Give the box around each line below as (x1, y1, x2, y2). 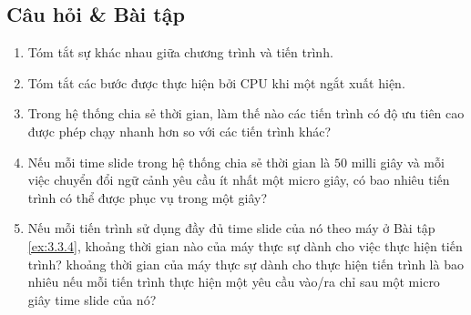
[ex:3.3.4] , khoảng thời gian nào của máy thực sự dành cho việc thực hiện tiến (27, 236, 463, 255)
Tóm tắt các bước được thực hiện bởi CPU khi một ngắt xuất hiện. (27, 73, 405, 92)
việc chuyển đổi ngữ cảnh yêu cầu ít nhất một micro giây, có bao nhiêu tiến (27, 170, 450, 189)
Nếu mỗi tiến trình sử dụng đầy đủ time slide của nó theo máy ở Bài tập (27, 218, 435, 238)
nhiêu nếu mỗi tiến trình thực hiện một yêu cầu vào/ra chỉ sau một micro (27, 272, 440, 291)
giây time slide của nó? (27, 290, 157, 309)
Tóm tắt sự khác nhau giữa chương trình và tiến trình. (27, 43, 333, 62)
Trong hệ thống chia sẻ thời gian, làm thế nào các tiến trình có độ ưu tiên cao (27, 104, 465, 123)
